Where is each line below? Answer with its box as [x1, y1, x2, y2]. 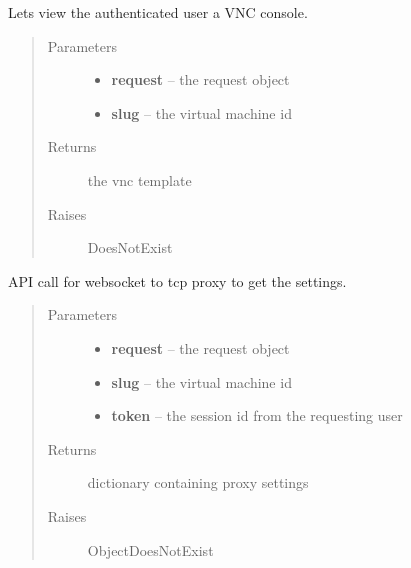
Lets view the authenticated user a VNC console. [8, 2, 308, 22]
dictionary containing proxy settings [87, 472, 309, 493]
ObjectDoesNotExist [87, 539, 214, 560]
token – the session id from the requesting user [111, 405, 403, 426]
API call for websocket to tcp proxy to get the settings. [8, 270, 347, 291]
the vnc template [87, 169, 192, 190]
